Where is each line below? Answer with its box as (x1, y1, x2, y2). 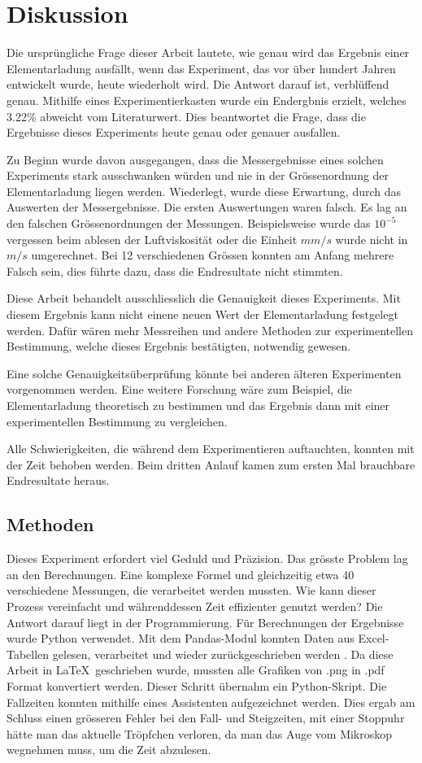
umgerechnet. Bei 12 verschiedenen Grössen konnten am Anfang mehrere (31, 246, 394, 264)
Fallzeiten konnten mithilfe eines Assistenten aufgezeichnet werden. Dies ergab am (7, 693, 415, 710)
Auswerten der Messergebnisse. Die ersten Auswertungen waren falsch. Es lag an (7, 198, 407, 216)
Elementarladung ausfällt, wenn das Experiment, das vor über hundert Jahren (7, 59, 396, 76)
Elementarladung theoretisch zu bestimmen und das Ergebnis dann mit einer (7, 397, 390, 413)
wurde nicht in (335, 230, 408, 247)
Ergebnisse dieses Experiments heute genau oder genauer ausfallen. (7, 124, 341, 141)
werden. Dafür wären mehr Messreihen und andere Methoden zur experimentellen (7, 321, 414, 338)
